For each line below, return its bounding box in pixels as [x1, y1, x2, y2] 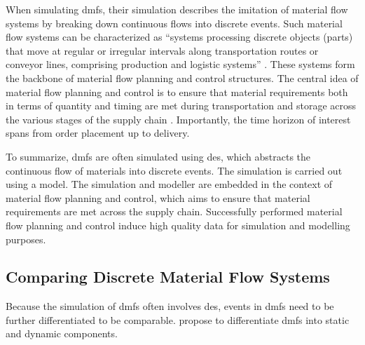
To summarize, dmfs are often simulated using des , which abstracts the [6, 149, 311, 163]
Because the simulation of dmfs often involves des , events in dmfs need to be [6, 299, 334, 313]
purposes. [6, 231, 46, 246]
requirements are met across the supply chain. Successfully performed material [6, 204, 343, 219]
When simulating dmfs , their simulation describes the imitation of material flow [6, 2, 348, 16]
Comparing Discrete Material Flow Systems [6, 266, 330, 287]
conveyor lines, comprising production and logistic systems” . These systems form [6, 57, 355, 72]
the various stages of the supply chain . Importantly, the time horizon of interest [6, 111, 351, 126]
